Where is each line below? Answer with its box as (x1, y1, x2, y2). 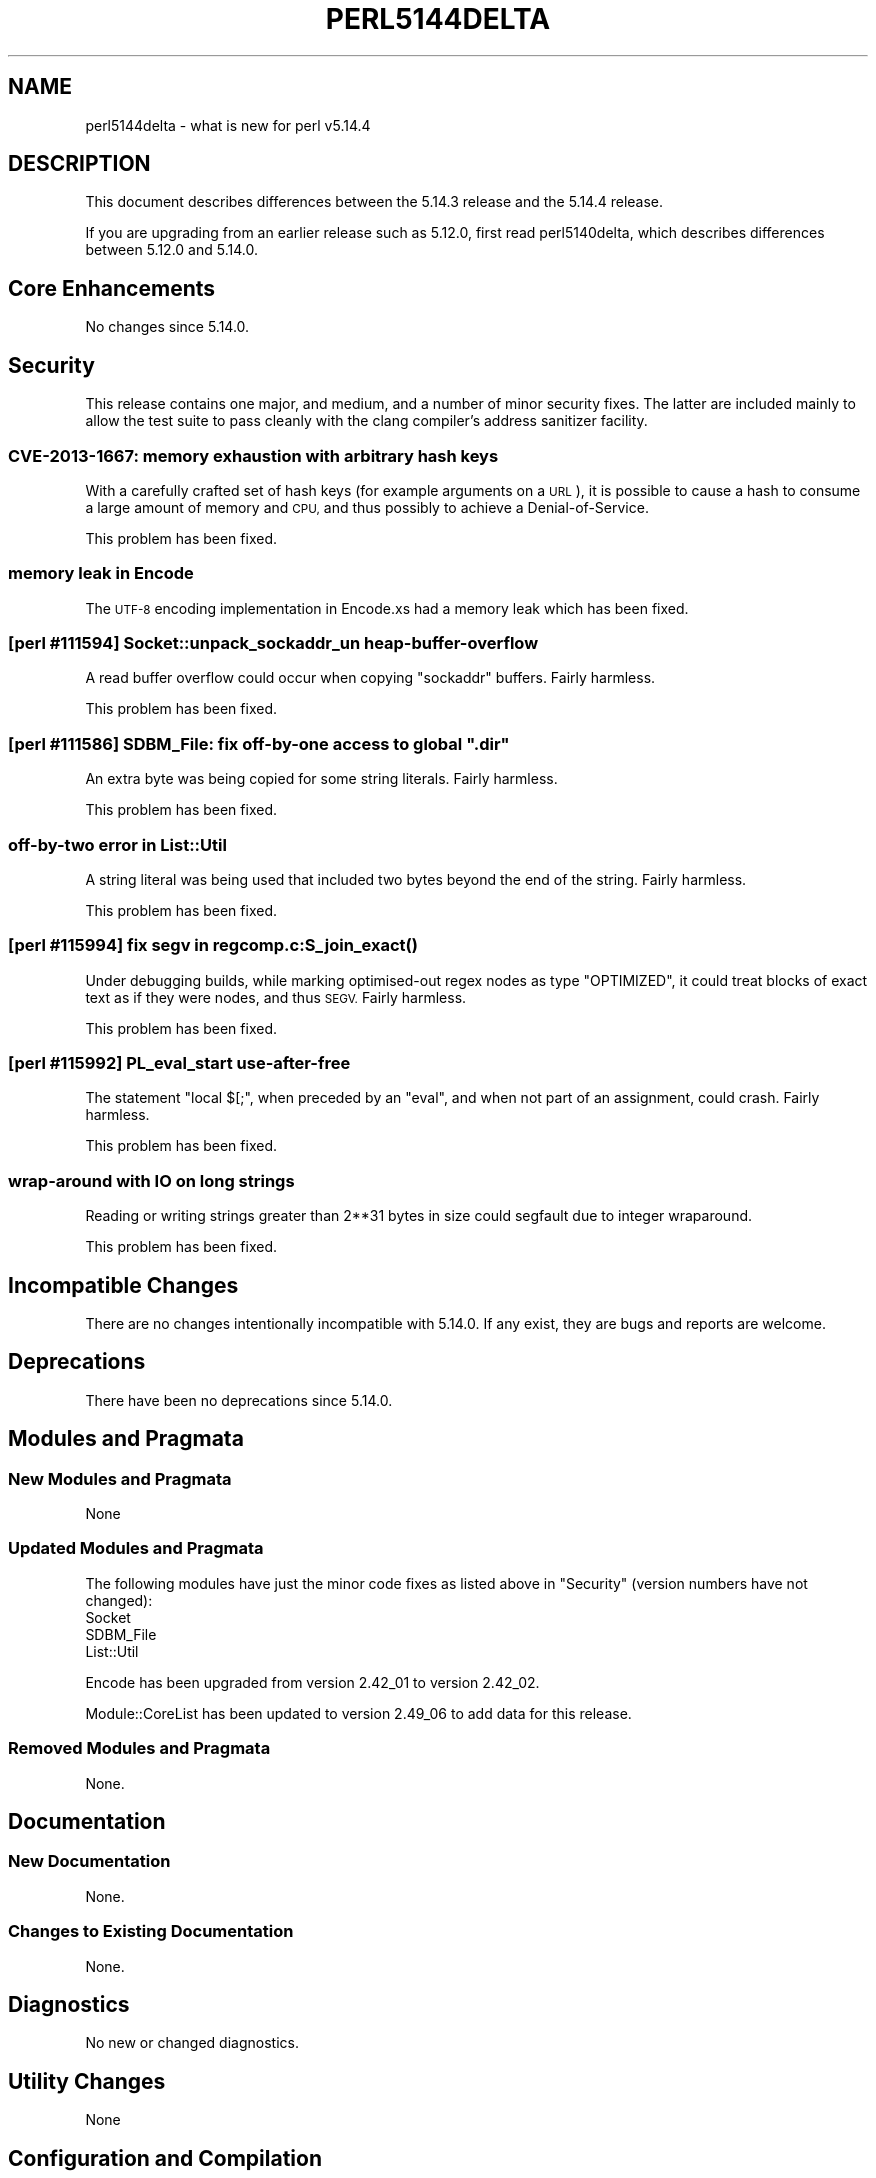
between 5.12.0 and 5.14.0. (85, 241, 258, 259)
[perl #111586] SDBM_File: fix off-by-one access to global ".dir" (8, 733, 510, 754)
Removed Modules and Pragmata (8, 1738, 271, 1759)
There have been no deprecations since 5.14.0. (85, 1391, 393, 1409)
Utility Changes (8, 2068, 166, 2094)
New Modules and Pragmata (8, 1468, 232, 1489)
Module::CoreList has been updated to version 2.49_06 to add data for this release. (85, 1704, 632, 1722)
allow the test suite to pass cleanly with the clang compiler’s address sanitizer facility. (85, 412, 648, 430)
